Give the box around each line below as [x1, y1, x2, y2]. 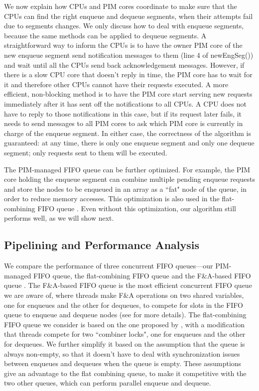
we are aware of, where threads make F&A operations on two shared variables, [4, 290, 244, 300]
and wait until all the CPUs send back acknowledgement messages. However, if [4, 59, 245, 70]
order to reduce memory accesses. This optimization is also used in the [4, 193, 220, 204]
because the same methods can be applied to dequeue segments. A [4, 30, 207, 40]
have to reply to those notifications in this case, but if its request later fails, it [4, 108, 242, 119]
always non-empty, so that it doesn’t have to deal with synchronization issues [4, 348, 240, 359]
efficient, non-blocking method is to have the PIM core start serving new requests [4, 89, 253, 99]
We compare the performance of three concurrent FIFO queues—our [4, 261, 213, 271]
